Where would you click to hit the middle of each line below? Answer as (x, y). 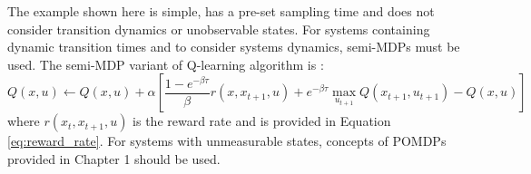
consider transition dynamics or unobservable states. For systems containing (219, 29)
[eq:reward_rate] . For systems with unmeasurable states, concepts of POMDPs (227, 141)
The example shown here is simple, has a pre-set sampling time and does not (221, 11)
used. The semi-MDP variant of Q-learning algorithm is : (166, 64)
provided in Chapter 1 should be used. (114, 158)
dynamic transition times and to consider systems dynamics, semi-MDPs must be (234, 47)
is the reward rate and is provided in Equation (262, 121)
